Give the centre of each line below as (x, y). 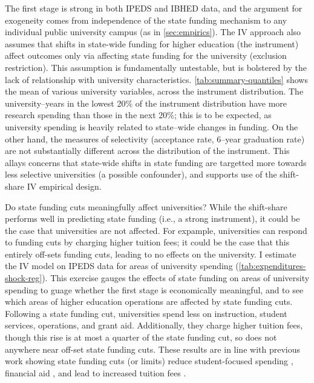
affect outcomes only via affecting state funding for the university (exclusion (146, 55)
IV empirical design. (64, 186)
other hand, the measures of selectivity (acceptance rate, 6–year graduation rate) (155, 138)
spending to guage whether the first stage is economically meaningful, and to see (154, 289)
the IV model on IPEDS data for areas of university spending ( (122, 266)
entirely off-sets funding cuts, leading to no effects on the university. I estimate (151, 254)
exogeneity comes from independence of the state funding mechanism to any (146, 20)
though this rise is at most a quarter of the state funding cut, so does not (141, 337)
